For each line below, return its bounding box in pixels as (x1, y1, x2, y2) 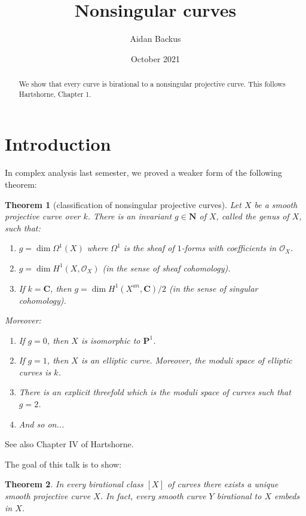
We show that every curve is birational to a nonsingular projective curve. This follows (19, 79, 286, 89)
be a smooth (254, 198, 298, 210)
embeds (274, 490, 300, 502)
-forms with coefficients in (181, 242, 277, 254)
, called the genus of (216, 210, 289, 222)
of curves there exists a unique (167, 478, 279, 490)
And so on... (19, 417, 65, 430)
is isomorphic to (81, 334, 140, 346)
